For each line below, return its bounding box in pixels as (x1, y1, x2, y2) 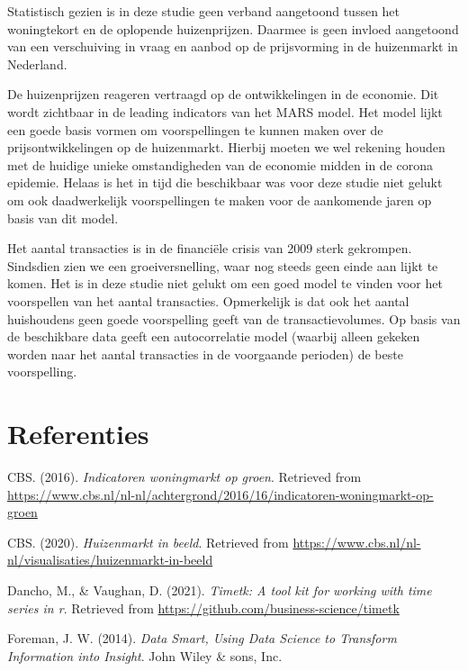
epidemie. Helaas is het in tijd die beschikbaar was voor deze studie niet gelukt (7, 173, 443, 192)
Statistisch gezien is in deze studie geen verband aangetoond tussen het (7, 2, 400, 20)
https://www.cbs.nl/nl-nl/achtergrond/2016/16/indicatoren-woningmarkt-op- (7, 485, 434, 503)
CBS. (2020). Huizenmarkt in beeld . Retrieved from (7, 532, 289, 551)
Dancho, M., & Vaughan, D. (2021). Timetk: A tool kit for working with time (7, 580, 432, 599)
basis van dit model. (7, 208, 119, 227)
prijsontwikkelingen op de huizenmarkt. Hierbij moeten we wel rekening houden (7, 138, 445, 157)
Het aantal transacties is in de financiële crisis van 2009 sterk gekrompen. (7, 239, 412, 258)
